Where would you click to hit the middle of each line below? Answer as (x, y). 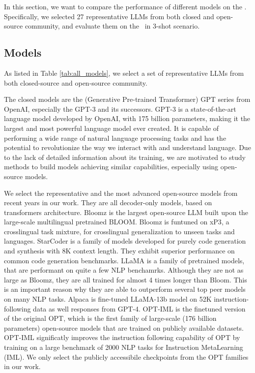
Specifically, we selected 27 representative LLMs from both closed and (109, 16)
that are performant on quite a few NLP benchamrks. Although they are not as (124, 270)
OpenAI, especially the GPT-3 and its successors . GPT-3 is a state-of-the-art (120, 109)
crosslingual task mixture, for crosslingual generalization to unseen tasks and (119, 231)
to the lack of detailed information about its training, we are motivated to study (125, 157)
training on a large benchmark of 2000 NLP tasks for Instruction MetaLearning (124, 347)
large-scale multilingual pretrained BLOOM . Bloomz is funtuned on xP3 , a (117, 222)
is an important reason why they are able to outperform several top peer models (125, 289)
